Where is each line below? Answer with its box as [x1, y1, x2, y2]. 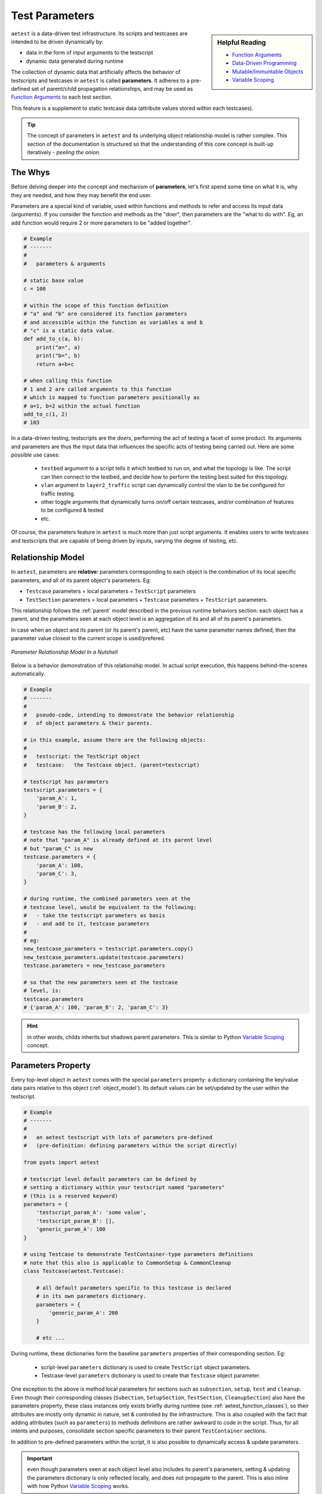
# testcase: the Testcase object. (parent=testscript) [23, 761, 200, 768]
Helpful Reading [217, 38, 267, 47]
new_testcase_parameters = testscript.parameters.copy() [23, 945, 194, 953]
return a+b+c [36, 360, 75, 368]
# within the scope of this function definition [23, 302, 169, 309]
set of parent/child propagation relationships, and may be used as [31, 85, 193, 92]
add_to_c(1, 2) [23, 411, 68, 418]
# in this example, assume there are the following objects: [23, 736, 206, 743]
